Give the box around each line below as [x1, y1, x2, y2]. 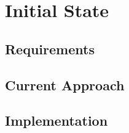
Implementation [5, 111, 108, 130]
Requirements [5, 39, 95, 58]
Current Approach [5, 75, 125, 94]
